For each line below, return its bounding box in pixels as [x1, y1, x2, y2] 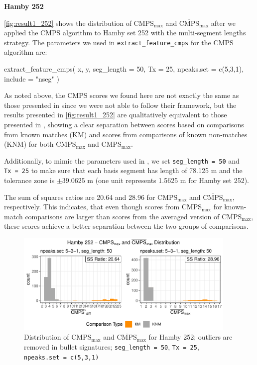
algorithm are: [4, 47, 47, 57]
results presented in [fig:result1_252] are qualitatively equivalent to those [4, 109, 227, 120]
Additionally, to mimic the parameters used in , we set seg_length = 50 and [4, 155, 240, 166]
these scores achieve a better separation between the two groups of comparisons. [4, 221, 249, 231]
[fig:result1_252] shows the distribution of [4, 17, 131, 28]
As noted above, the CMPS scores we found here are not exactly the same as [4, 90, 239, 100]
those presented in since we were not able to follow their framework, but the [4, 99, 237, 110]
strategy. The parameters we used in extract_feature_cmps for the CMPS [4, 37, 234, 47]
